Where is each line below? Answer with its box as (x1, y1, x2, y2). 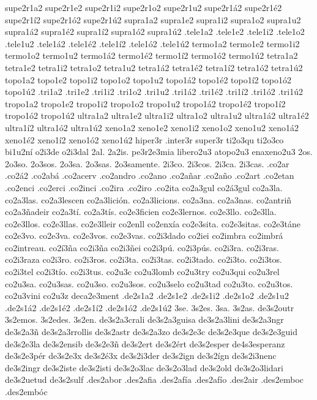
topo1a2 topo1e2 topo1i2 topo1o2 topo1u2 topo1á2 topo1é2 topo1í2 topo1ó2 (5, 73, 291, 86)
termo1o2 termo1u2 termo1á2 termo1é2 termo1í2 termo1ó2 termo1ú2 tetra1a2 (5, 49, 298, 62)
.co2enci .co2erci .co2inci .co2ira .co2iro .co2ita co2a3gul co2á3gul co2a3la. (5, 181, 283, 194)
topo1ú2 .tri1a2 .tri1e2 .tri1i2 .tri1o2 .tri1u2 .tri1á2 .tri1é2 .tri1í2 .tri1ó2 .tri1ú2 (5, 85, 303, 98)
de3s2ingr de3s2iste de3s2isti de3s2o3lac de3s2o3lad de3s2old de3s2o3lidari (5, 361, 283, 374)
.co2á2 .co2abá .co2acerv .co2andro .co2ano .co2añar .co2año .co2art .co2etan (5, 169, 294, 182)
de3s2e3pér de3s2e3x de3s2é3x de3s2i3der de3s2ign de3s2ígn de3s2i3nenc (5, 349, 277, 362)
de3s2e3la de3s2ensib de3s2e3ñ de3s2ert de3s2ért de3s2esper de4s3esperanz (5, 337, 285, 350)
